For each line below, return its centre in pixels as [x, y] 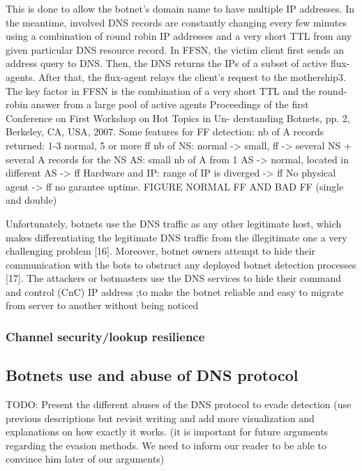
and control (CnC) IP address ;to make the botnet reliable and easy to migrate [175, 291]
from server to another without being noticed [102, 305]
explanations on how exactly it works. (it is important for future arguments [167, 432]
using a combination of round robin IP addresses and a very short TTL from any [179, 36]
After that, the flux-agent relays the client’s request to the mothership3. [192, 76]
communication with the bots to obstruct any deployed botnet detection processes [181, 264]
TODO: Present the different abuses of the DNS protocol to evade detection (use [179, 404]
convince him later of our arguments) [85, 459]
